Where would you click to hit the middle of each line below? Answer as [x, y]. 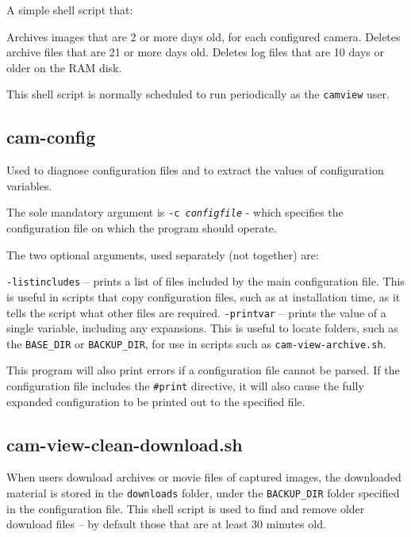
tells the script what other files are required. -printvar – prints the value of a [196, 312]
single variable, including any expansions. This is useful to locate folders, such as [202, 328]
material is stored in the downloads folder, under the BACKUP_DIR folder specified [203, 493]
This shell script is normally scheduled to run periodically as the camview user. [198, 94]
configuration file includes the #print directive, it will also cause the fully [185, 386]
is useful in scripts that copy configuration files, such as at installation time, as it [204, 296]
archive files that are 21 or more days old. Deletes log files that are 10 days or [195, 52]
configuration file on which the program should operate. [142, 228]
